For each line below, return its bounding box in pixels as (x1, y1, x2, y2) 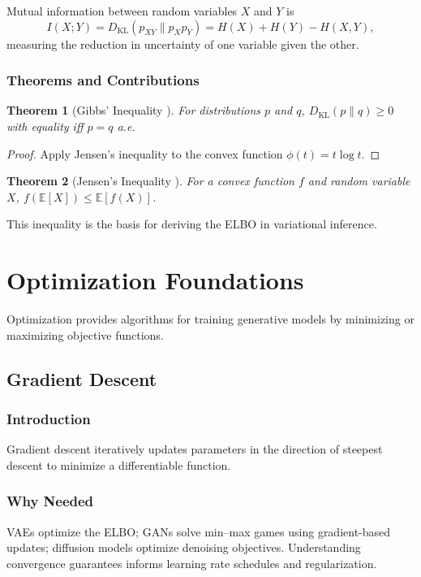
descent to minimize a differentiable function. (6, 456, 231, 473)
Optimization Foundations (6, 263, 304, 297)
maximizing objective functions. (6, 326, 164, 343)
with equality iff (6, 118, 84, 134)
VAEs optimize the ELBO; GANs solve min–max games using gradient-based (6, 523, 391, 540)
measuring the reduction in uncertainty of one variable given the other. (6, 35, 359, 52)
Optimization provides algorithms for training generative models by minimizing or (6, 310, 415, 328)
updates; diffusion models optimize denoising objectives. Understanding (6, 539, 361, 556)
